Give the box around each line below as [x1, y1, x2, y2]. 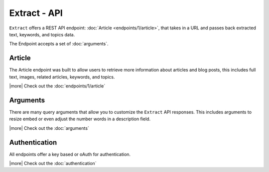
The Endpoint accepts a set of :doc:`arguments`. [9, 41, 109, 47]
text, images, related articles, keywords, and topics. [9, 74, 115, 80]
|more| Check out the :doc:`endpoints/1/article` [9, 83, 106, 89]
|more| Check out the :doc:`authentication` [9, 161, 97, 166]
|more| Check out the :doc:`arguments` [9, 125, 89, 131]
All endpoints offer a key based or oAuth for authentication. [9, 151, 131, 157]
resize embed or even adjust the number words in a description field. [9, 116, 151, 122]
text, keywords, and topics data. [9, 31, 75, 37]
